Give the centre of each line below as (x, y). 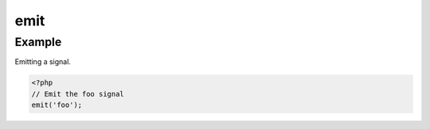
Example (38, 42)
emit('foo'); (57, 105)
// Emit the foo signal (78, 94)
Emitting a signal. (43, 62)
